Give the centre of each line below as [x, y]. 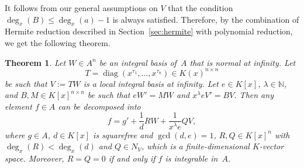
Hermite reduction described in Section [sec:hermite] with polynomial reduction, [149, 31]
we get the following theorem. [58, 42]
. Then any [254, 95]
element [18, 106]
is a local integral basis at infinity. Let [151, 83]
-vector [272, 146]
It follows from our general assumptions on [81, 8]
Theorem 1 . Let [35, 62]
